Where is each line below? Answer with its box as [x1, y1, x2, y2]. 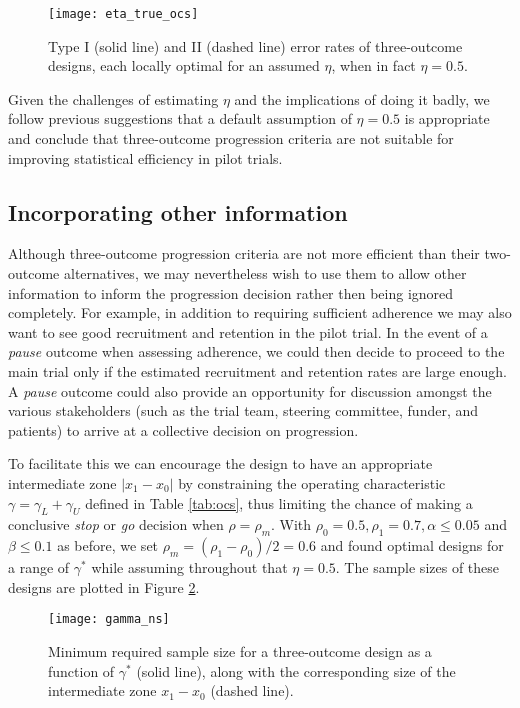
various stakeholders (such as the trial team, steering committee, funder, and [8, 400, 479, 421]
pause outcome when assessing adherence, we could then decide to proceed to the [8, 341, 505, 362]
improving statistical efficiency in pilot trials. [8, 147, 283, 168]
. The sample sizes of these [335, 557, 500, 578]
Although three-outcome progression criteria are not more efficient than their [8, 243, 480, 264]
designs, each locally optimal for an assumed [48, 55, 320, 76]
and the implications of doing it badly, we [234, 88, 490, 109]
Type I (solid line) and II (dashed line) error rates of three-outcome [48, 35, 463, 56]
